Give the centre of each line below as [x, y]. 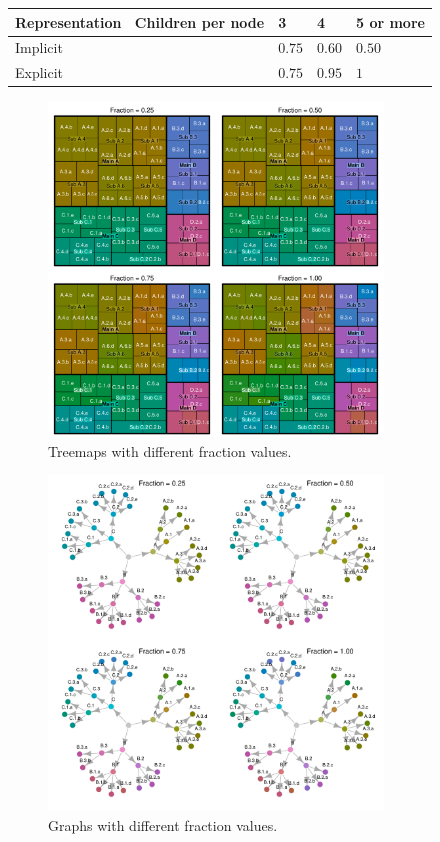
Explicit [39, 72]
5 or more [390, 21]
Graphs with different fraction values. [163, 825]
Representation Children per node [140, 21]
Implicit [39, 47]
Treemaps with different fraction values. [170, 450]
